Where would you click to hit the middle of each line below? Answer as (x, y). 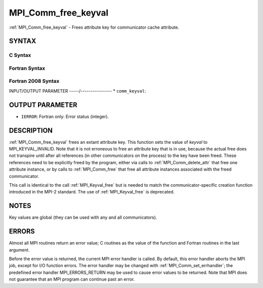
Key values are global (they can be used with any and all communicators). (83, 217)
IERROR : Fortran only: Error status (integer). (65, 116)
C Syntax (20, 55)
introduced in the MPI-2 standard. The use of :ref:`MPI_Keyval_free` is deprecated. (92, 192)
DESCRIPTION (31, 130)
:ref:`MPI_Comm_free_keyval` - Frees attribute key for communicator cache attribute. (94, 27)
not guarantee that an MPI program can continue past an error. (72, 279)
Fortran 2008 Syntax (34, 81)
